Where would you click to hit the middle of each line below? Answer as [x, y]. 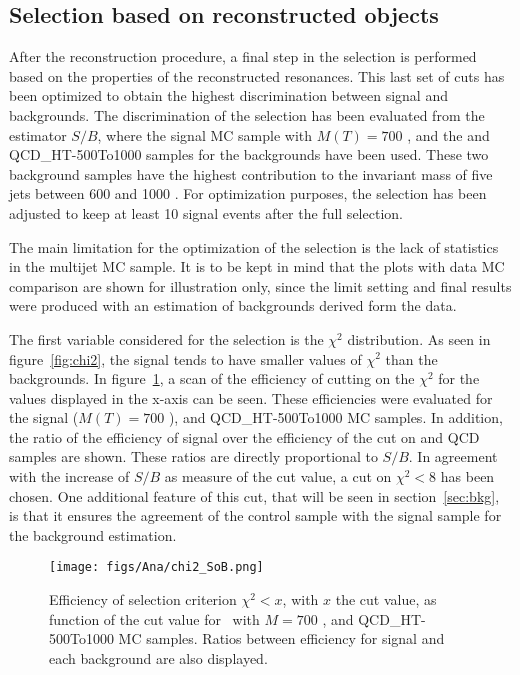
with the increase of [69, 476]
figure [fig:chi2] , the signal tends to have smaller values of [185, 358]
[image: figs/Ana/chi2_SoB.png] [156, 567]
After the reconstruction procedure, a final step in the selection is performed [243, 56]
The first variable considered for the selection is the [166, 338]
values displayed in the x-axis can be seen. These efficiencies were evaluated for [251, 397]
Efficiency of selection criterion [143, 599]
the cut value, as [386, 599]
